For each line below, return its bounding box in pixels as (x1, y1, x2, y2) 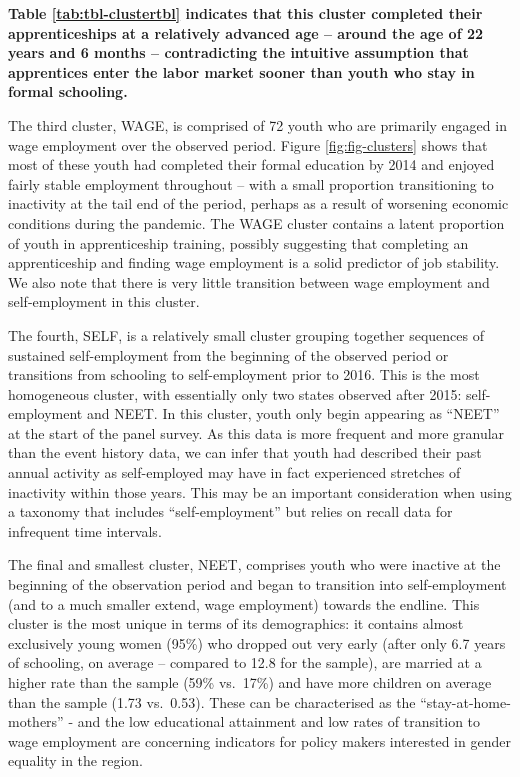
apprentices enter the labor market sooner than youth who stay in (8, 61, 475, 82)
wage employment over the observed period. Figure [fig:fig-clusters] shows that (8, 134, 488, 155)
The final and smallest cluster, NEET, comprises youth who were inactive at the (8, 554, 501, 575)
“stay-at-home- (420, 691, 511, 712)
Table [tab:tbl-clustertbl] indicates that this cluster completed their (8, 3, 483, 23)
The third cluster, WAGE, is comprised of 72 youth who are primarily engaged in (8, 114, 507, 135)
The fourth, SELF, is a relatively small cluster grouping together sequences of (8, 324, 484, 345)
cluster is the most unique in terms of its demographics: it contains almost (8, 613, 464, 634)
